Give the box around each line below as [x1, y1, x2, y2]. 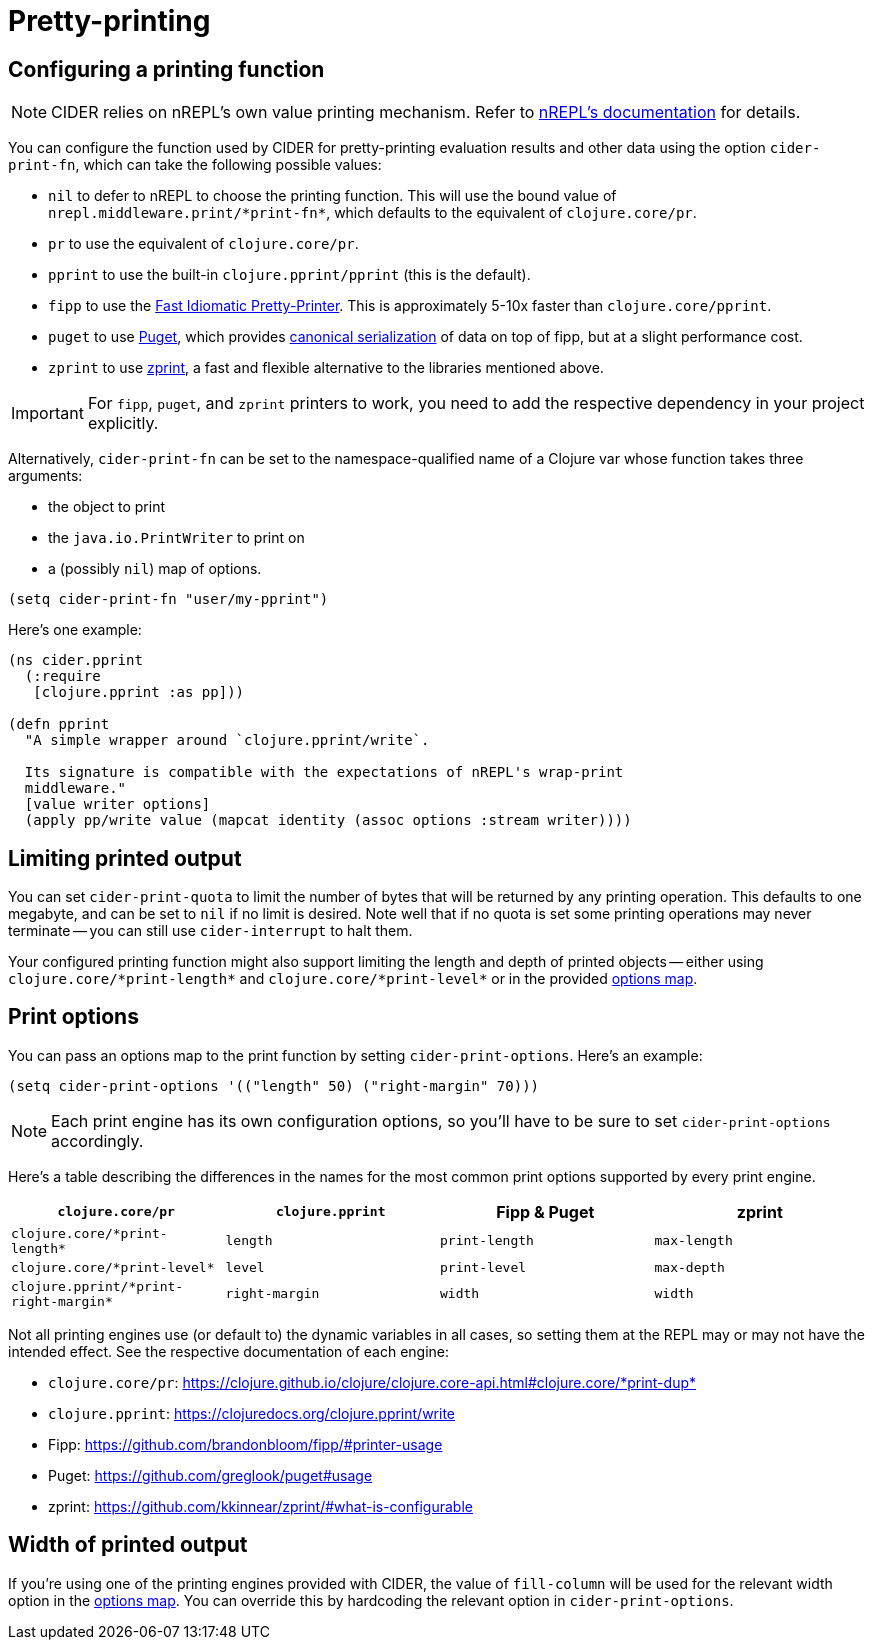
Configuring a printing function [8, 56, 325, 82]
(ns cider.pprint [8, 652, 143, 669]
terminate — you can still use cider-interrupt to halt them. [8, 922, 413, 940]
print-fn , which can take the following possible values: [8, 156, 382, 174]
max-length [654, 1233, 733, 1249]
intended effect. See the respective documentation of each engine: [8, 1342, 450, 1360]
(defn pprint [8, 716, 110, 733]
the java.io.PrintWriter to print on [48, 529, 305, 547]
